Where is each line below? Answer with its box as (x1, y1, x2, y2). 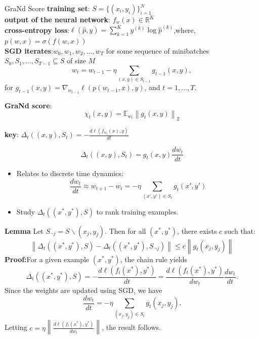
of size (66, 55, 86, 66)
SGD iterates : (5, 45, 53, 56)
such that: (224, 225, 255, 236)
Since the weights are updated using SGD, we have (5, 285, 162, 295)
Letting (5, 322, 27, 332)
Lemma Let (5, 225, 44, 236)
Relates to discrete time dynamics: (16, 168, 123, 179)
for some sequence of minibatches (106, 45, 209, 56)
